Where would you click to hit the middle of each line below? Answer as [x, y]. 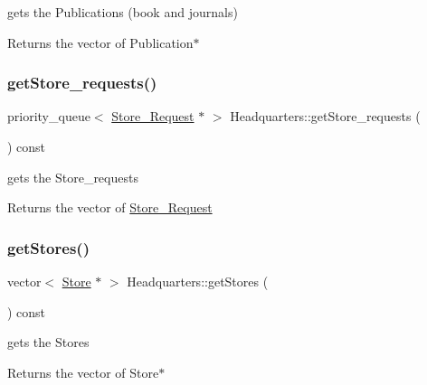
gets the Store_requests [73, 177]
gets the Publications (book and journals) [123, 12]
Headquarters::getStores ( [198, 281]
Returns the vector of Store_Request [110, 207]
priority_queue [49, 116]
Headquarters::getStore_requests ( [325, 116]
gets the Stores [48, 342]
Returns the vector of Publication [100, 42]
